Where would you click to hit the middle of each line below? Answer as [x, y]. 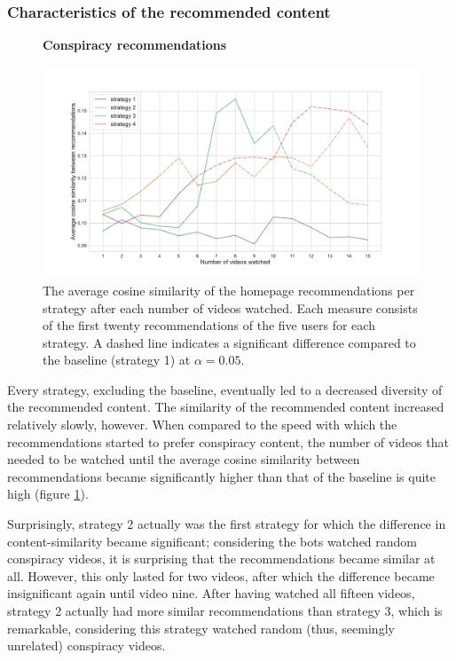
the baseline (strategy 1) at [117, 360]
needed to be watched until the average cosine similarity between [184, 459]
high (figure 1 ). [48, 494]
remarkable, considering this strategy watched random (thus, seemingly [201, 628]
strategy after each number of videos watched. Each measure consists [230, 307]
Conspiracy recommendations [135, 45]
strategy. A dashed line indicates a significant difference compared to [229, 342]
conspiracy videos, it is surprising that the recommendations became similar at [221, 559]
